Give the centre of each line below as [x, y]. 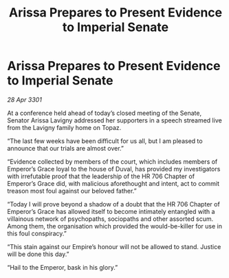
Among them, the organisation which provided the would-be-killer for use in [115, 226]
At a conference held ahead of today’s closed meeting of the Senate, [104, 113]
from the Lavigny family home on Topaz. [64, 127]
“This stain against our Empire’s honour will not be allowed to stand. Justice [114, 246]
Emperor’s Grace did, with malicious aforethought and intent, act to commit [113, 183]
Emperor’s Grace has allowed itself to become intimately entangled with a [111, 211]
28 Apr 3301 [25, 99]
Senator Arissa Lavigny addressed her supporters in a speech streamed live [115, 120]
